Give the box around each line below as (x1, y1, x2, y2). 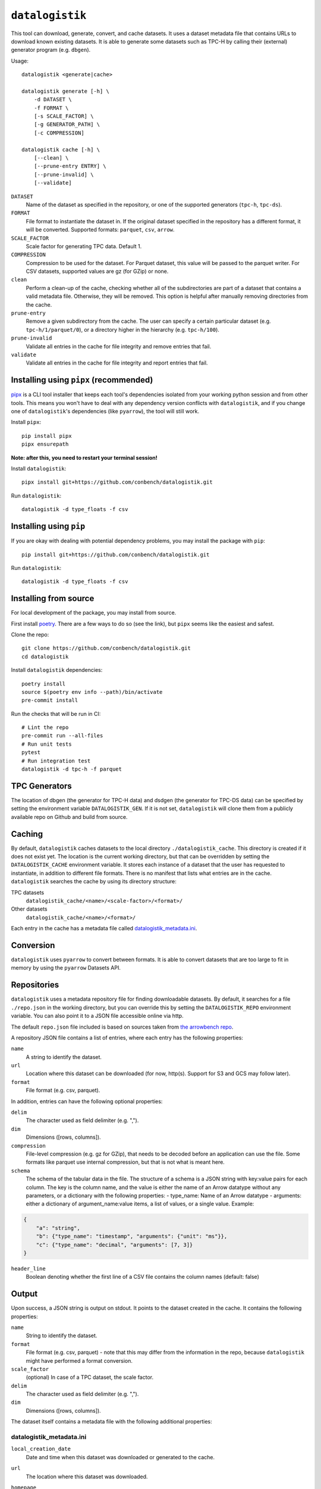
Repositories (11, 980, 59, 990)
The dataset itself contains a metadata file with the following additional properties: (11, 1418, 212, 1425)
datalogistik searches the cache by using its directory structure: (11, 878, 177, 885)
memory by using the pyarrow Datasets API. (11, 964, 121, 971)
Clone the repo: (11, 631, 49, 638)
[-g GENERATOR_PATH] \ (33, 121, 100, 128)
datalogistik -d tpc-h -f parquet (21, 766, 122, 772)
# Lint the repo (21, 724, 69, 731)
